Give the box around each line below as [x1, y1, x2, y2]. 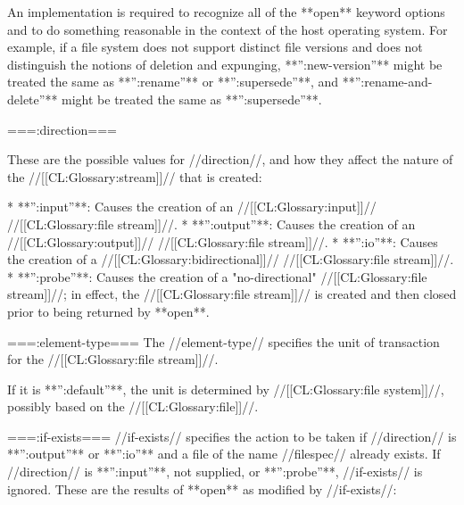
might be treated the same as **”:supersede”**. [62, 89, 322, 108]
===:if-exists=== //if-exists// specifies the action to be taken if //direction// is [7, 426, 457, 445]
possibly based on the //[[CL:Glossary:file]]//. [7, 397, 259, 416]
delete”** [7, 89, 58, 108]
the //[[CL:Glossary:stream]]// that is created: [7, 167, 262, 186]
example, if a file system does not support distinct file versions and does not [7, 37, 423, 56]
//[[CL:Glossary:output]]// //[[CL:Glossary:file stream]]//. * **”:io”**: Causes [7, 232, 438, 251]
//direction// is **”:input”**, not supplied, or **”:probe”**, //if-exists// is [7, 462, 423, 481]
